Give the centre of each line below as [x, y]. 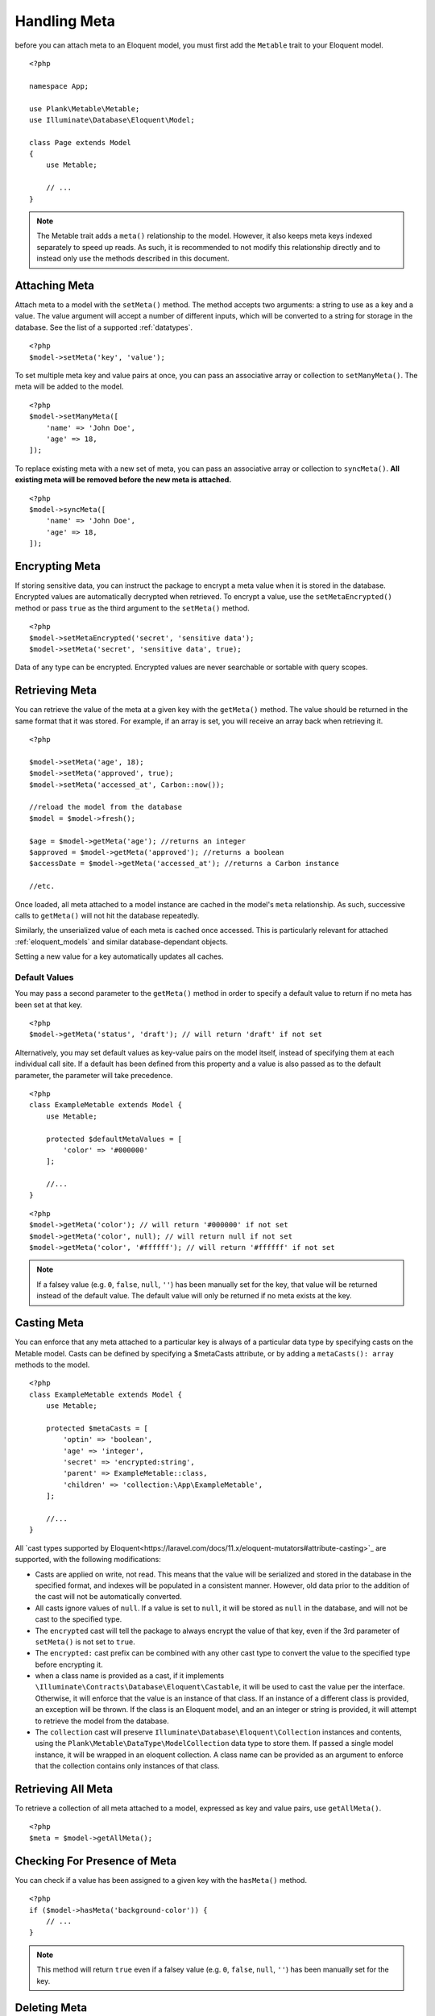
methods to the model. [52, 1364]
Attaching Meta [55, 285]
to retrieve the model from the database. [102, 1721]
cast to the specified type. [79, 1619]
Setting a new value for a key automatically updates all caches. [119, 956]
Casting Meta [50, 1323]
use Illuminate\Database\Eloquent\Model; [112, 120]
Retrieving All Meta [64, 1789]
